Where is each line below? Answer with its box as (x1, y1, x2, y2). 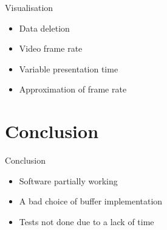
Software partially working (19, 174, 118, 187)
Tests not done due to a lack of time (19, 215, 154, 228)
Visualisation (5, 1, 53, 13)
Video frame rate (19, 42, 83, 55)
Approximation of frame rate (19, 83, 127, 96)
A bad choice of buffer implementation (19, 195, 163, 207)
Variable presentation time (19, 62, 118, 75)
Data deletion (19, 21, 70, 34)
